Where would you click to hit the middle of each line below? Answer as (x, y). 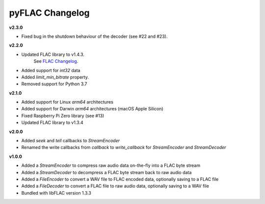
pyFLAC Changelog (50, 13)
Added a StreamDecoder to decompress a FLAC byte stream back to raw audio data (106, 172)
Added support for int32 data (51, 70)
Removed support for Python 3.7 (54, 84)
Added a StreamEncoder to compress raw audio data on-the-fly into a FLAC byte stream (111, 166)
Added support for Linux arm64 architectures (67, 102)
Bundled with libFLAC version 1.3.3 (56, 193)
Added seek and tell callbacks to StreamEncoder (71, 141)
